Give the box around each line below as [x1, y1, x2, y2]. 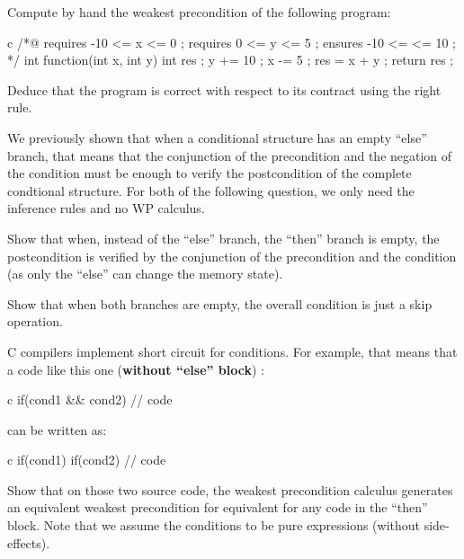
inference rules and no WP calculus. [7, 199, 205, 217]
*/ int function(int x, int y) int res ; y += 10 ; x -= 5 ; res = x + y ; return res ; [7, 50, 454, 69]
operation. [7, 312, 63, 331]
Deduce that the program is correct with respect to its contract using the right [7, 80, 442, 99]
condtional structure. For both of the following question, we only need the [7, 181, 415, 200]
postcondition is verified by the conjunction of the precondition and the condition [7, 246, 457, 265]
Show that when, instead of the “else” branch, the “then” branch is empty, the [7, 228, 440, 247]
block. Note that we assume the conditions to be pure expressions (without [7, 516, 421, 535]
